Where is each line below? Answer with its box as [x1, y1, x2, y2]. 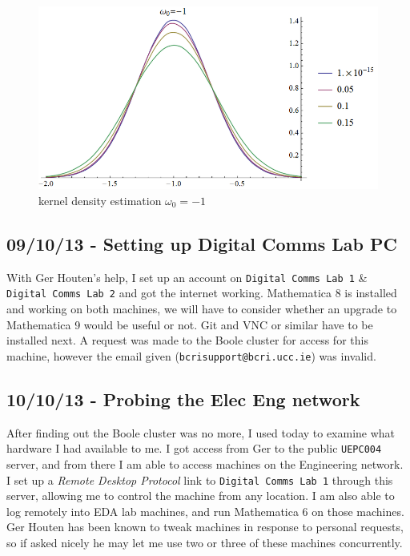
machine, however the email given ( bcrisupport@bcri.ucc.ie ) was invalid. [6, 347, 376, 364]
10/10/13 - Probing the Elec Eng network [6, 386, 360, 411]
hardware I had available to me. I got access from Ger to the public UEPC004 [6, 440, 382, 457]
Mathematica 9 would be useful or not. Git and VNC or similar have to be [6, 316, 373, 332]
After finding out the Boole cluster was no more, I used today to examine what [6, 424, 396, 441]
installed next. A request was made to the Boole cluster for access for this [6, 332, 368, 349]
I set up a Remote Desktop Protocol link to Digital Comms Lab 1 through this [6, 471, 393, 488]
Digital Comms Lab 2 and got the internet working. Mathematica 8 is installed [6, 284, 397, 301]
